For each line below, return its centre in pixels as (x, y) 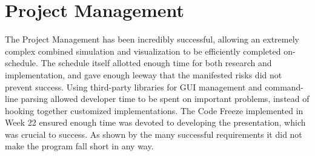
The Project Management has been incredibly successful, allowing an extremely (152, 39)
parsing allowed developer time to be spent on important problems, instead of (165, 99)
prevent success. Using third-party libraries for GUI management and (134, 86)
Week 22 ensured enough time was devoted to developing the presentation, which (155, 122)
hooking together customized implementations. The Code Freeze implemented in (154, 110)
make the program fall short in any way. (79, 146)
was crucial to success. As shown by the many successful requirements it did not (154, 134)
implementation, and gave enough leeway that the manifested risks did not (144, 74)
